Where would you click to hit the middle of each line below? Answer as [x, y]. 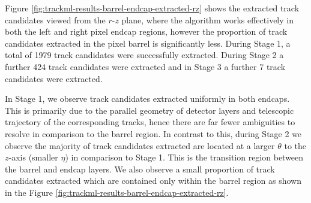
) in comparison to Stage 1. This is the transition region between [184, 157]
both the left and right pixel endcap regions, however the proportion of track [146, 31]
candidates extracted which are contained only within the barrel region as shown [153, 181]
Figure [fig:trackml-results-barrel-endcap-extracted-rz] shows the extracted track [152, 8]
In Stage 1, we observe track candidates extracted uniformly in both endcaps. [147, 99]
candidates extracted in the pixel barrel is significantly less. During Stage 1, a [148, 43]
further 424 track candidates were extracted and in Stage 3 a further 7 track [145, 66]
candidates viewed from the [55, 19]
